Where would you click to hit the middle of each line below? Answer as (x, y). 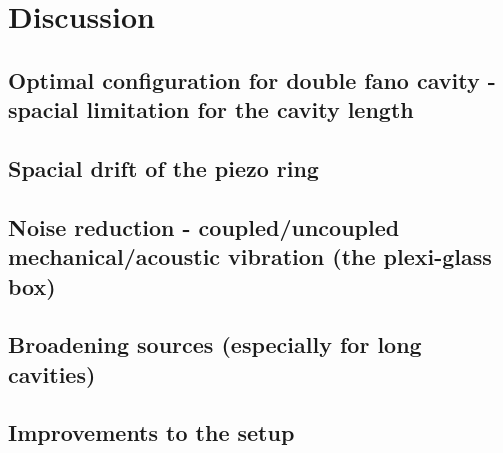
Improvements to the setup (151, 432)
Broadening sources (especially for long (215, 344)
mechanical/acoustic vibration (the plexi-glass (250, 256)
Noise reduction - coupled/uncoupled (204, 226)
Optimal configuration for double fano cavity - (252, 79)
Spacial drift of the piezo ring (163, 167)
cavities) (52, 373)
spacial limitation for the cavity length (211, 109)
